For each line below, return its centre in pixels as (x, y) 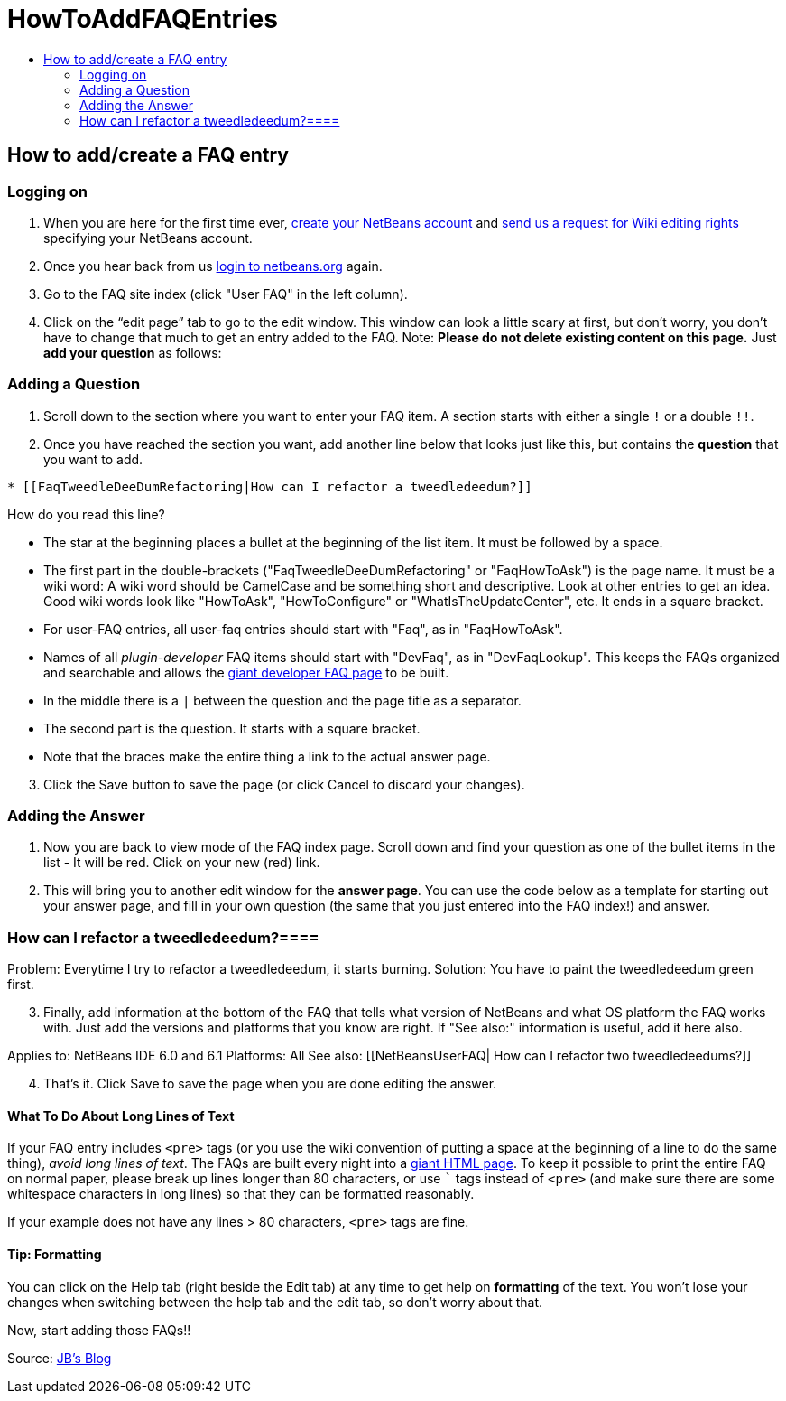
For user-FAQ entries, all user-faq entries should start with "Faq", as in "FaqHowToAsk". (303, 629)
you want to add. (93, 459)
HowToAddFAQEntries (143, 19)
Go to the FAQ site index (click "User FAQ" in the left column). (226, 294)
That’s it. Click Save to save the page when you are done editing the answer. (270, 1084)
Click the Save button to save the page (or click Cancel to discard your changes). (284, 784)
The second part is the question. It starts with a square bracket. (232, 728)
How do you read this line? (86, 514)
